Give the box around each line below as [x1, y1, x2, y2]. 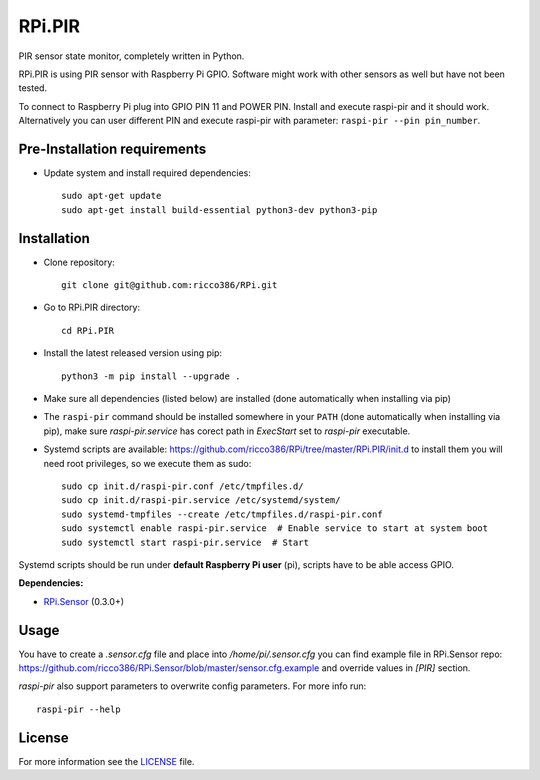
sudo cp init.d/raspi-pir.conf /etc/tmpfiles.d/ [61, 481, 304, 492]
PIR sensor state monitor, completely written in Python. [18, 50, 245, 62]
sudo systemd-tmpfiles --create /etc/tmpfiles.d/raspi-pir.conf [61, 508, 384, 520]
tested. [18, 82, 48, 94]
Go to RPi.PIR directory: [43, 301, 140, 314]
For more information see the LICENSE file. [18, 755, 195, 767]
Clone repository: [43, 256, 115, 268]
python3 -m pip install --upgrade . [61, 370, 241, 382]
